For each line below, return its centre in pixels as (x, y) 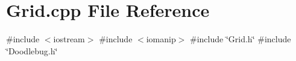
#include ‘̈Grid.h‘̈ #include (241, 39)
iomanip (161, 39)
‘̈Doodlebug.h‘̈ (32, 50)
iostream (69, 39)
